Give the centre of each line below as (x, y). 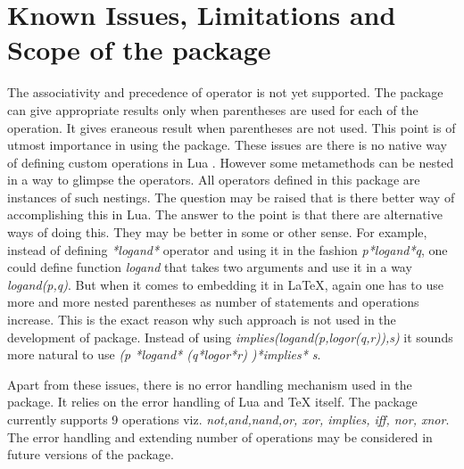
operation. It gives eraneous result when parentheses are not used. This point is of (232, 127)
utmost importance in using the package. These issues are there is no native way (227, 145)
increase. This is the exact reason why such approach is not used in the (202, 320)
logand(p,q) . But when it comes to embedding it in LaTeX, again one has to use (225, 284)
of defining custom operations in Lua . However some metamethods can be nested (231, 162)
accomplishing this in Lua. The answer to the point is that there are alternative (225, 214)
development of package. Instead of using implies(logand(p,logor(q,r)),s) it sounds (230, 337)
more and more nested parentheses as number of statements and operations (213, 302)
